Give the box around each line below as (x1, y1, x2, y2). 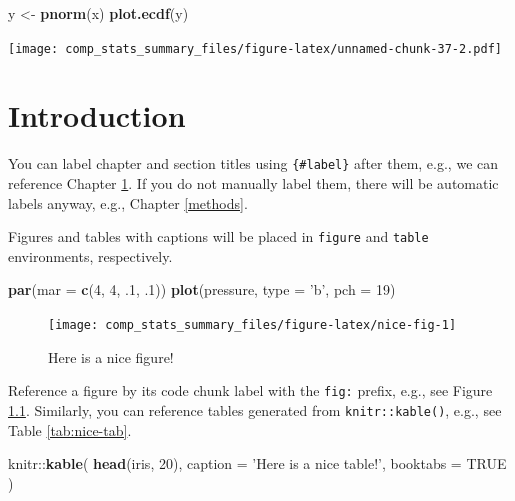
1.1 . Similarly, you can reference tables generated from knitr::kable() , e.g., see (8, 399, 502, 420)
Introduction (8, 95, 186, 136)
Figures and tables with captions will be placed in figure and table (8, 226, 429, 247)
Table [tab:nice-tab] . (8, 419, 132, 440)
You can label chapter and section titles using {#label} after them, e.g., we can (8, 153, 499, 174)
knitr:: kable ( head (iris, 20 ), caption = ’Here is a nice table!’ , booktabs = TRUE (8, 453, 507, 474)
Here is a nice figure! (48, 346, 174, 367)
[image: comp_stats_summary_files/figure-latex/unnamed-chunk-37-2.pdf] (8, 41, 502, 56)
